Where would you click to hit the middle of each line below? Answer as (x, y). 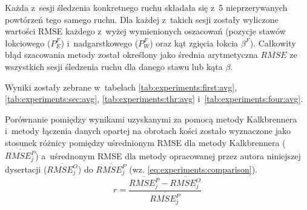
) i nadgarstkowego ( (100, 43)
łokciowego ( (28, 43)
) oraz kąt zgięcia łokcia (194, 43)
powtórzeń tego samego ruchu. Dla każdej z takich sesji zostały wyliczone (142, 19)
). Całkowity (273, 43)
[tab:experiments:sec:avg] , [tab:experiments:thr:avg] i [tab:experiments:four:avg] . (154, 99)
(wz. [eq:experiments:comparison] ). (193, 169)
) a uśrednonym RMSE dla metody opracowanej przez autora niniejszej (168, 155)
